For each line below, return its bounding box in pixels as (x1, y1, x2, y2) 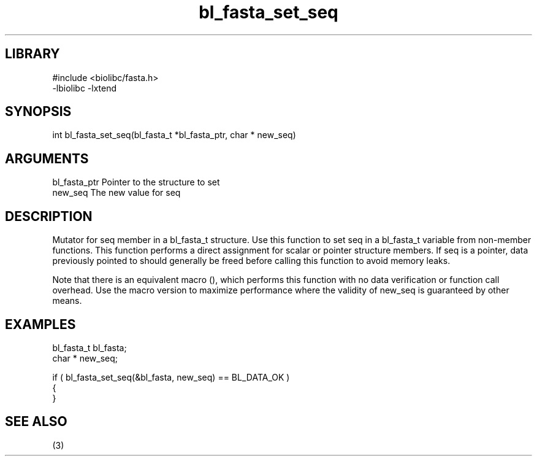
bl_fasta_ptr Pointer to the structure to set (52, 177, 220, 188)
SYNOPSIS (5, 104, 72, 120)
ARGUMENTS (5, 150, 89, 166)
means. (52, 295, 82, 306)
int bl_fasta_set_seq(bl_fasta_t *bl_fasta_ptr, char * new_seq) (52, 130, 296, 141)
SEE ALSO (5, 414, 67, 430)
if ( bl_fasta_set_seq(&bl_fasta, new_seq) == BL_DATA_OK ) (52, 371, 290, 382)
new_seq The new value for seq (52, 187, 181, 198)
